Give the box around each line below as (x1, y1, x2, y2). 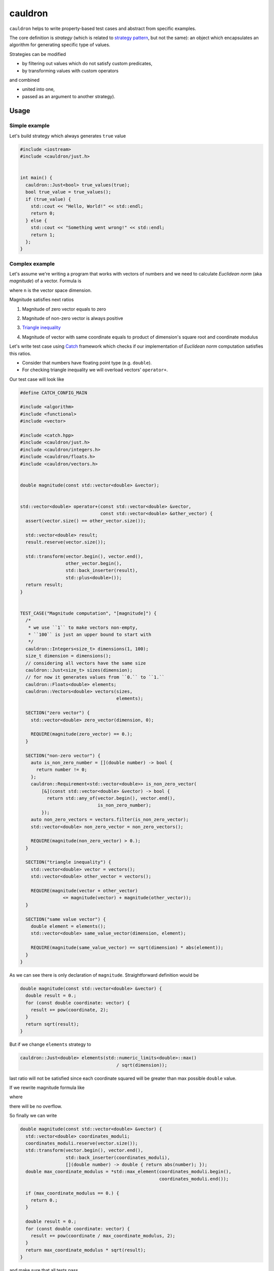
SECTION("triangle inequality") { (25, 859, 112, 865)
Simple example (9, 122, 50, 129)
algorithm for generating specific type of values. (9, 42, 111, 48)
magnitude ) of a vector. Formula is (9, 278, 82, 284)
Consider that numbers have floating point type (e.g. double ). (22, 359, 152, 366)
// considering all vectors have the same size (25, 660, 146, 666)
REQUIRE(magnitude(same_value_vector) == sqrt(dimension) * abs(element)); (30, 945, 224, 951)
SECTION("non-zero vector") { (25, 752, 101, 759)
